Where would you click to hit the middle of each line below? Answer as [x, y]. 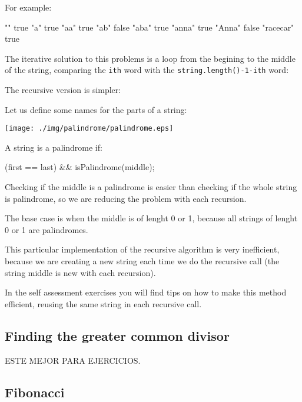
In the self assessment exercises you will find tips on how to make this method [146, 292]
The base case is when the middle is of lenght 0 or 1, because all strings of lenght [151, 218]
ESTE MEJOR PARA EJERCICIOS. [73, 360]
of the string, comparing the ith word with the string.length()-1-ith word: [147, 70]
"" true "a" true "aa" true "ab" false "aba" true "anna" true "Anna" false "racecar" [150, 27]
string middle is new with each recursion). [80, 272]
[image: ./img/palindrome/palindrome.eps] [89, 129]
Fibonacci [35, 392]
